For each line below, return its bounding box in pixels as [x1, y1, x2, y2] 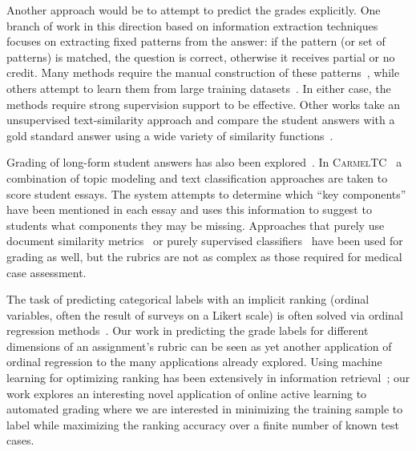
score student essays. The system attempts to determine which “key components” [6, 185, 406, 202]
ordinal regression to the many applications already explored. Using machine [6, 353, 382, 370]
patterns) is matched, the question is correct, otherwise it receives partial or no [6, 48, 395, 65]
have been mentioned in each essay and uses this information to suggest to [6, 201, 372, 218]
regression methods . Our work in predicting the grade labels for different [6, 322, 369, 339]
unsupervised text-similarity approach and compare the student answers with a [6, 111, 395, 128]
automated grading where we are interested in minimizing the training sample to [6, 401, 403, 417]
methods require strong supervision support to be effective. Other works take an [6, 95, 401, 112]
